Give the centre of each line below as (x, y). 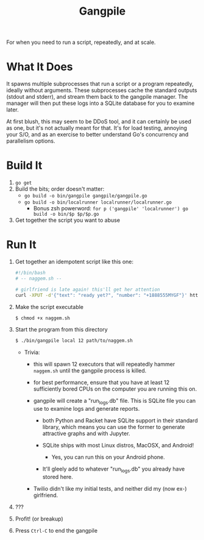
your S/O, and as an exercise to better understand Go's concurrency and (97, 135)
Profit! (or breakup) (39, 519)
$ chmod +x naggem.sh (42, 318)
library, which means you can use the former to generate (114, 427)
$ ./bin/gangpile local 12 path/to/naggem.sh (74, 341)
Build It (24, 165)
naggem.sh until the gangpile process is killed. (90, 371)
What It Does (40, 67)
